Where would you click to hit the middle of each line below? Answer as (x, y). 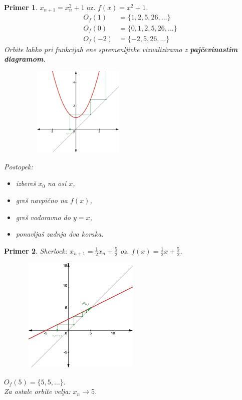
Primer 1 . (21, 7)
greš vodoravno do (43, 217)
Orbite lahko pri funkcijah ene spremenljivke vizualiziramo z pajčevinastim (121, 49)
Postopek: (19, 166)
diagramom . (25, 59)
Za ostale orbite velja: (37, 391)
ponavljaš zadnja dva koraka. (60, 234)
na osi (57, 183)
